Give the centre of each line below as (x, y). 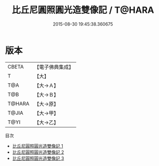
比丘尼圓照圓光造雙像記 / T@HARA (83, 10)
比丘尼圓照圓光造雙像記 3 (38, 158)
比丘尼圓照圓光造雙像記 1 (38, 146)
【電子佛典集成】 (54, 67)
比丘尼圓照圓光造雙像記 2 (38, 152)
